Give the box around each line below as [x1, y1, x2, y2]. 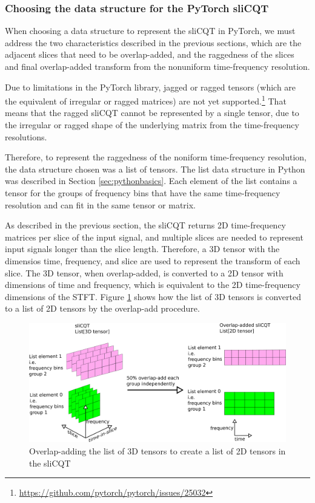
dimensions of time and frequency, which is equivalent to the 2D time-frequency [5, 278, 300, 291]
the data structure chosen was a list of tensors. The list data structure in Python [5, 162, 305, 175]
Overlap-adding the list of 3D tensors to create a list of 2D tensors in [29, 444, 286, 457]
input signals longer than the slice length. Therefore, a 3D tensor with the [5, 242, 280, 255]
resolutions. [5, 130, 47, 143]
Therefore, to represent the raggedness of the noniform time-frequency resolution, [5, 151, 307, 163]
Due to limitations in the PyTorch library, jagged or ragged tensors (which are [5, 80, 296, 93]
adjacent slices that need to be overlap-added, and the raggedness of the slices [5, 48, 294, 61]
